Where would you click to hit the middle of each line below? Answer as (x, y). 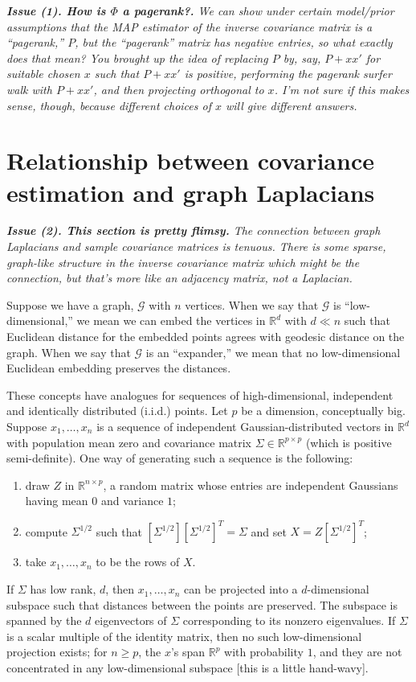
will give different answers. (291, 105)
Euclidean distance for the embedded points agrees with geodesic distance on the (206, 337)
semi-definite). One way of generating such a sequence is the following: (180, 458)
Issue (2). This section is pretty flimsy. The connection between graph (194, 230)
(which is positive (349, 442)
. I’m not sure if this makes (342, 89)
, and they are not (357, 652)
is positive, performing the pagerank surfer (288, 74)
